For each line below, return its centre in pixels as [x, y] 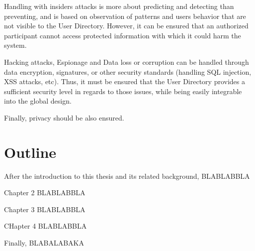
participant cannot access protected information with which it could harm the [123, 35]
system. [15, 45]
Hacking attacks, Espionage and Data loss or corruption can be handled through [127, 62]
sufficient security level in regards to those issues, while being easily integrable [123, 91]
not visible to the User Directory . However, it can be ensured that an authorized [126, 26]
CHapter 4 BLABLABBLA [45, 226]
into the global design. [38, 101]
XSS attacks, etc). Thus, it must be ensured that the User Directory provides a [125, 81]
